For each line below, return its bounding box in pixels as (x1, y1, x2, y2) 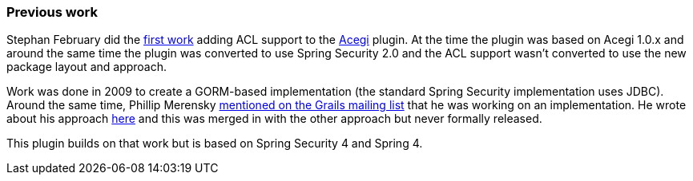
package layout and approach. (6, 60, 167, 74)
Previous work (6, 4, 98, 20)
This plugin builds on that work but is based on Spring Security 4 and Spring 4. (6, 136, 423, 151)
